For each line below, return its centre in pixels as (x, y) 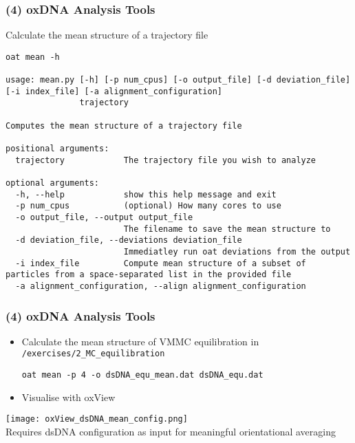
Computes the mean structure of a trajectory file (124, 126)
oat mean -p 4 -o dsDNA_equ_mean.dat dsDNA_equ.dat (142, 375)
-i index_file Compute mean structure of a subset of (161, 263)
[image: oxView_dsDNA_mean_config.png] (97, 419)
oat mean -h (33, 57)
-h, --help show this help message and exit (146, 194)
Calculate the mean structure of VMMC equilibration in (140, 341)
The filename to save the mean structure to (227, 229)
